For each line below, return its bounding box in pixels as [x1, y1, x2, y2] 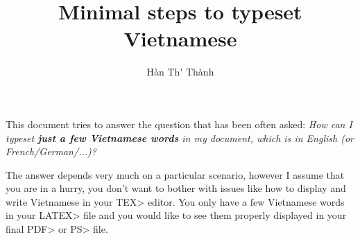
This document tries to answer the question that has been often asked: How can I [6, 116, 352, 131]
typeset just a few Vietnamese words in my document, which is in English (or [6, 130, 354, 145]
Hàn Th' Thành [146, 64, 214, 79]
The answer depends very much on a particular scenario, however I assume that [6, 167, 345, 182]
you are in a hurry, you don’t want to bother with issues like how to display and [6, 181, 346, 195]
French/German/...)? [6, 144, 96, 159]
